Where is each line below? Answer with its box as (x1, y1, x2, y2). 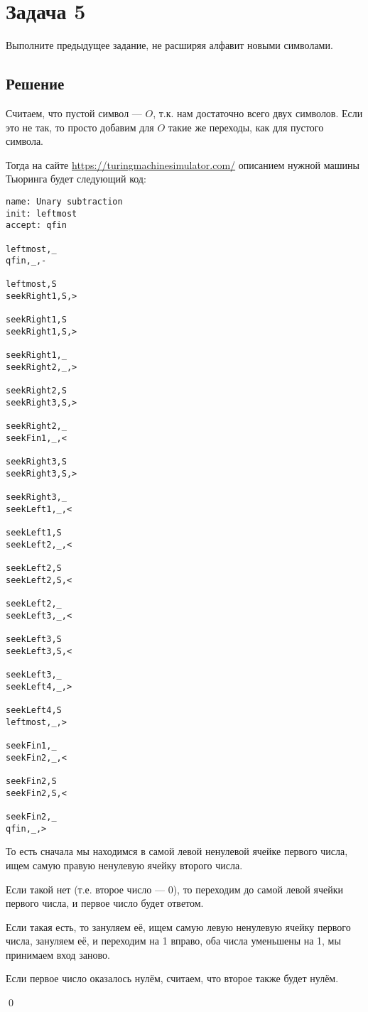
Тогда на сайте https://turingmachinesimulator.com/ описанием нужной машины (6, 157, 359, 172)
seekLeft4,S (6, 705, 62, 716)
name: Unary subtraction (6, 196, 123, 207)
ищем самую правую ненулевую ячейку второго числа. (6, 857, 243, 872)
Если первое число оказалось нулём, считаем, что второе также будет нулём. (6, 971, 339, 986)
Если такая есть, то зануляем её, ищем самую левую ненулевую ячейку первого (6, 919, 351, 934)
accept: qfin (6, 220, 67, 231)
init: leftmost (6, 208, 77, 219)
